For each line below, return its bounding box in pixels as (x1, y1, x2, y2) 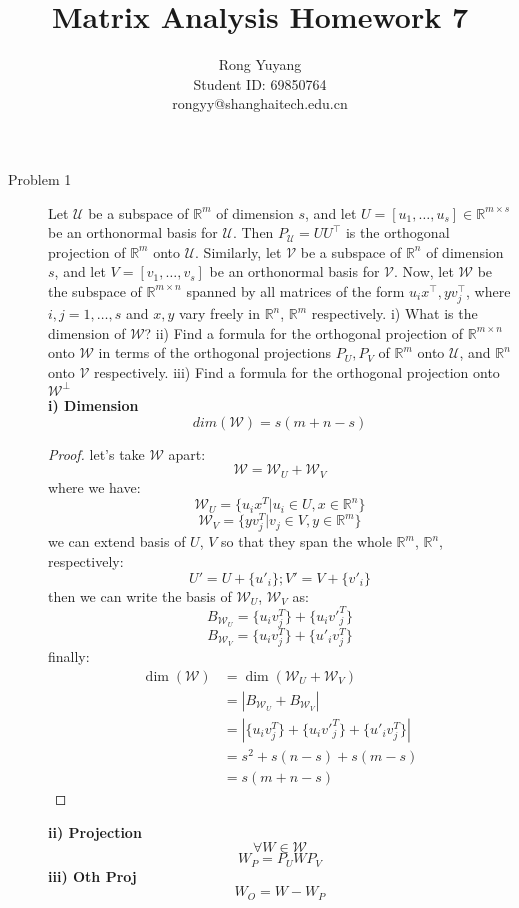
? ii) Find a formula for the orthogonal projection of (144, 322, 464, 343)
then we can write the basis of (48, 585, 232, 606)
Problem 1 (8, 168, 72, 189)
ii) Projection (48, 821, 142, 842)
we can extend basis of (48, 531, 186, 552)
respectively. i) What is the (311, 303, 478, 324)
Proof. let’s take (48, 443, 145, 464)
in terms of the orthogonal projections (98, 342, 332, 363)
